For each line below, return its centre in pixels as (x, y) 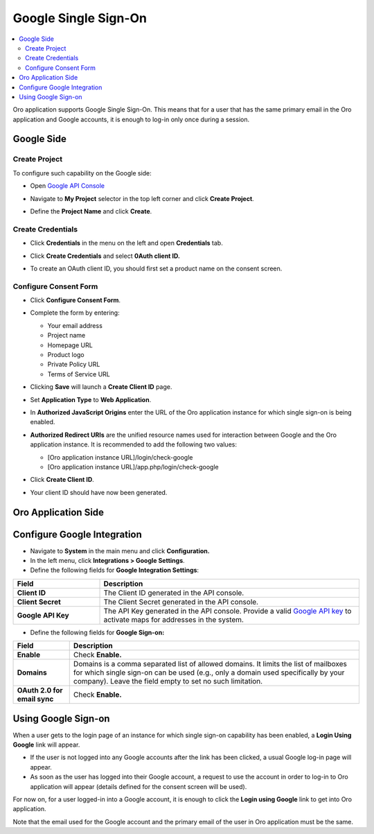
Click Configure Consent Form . (75, 300)
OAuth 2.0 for (40, 690)
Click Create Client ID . (62, 480)
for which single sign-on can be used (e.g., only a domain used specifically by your (209, 672)
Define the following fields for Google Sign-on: (97, 632)
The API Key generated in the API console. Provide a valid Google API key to (228, 611)
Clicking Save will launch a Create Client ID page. (101, 387)
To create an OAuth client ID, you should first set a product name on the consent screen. (156, 268)
